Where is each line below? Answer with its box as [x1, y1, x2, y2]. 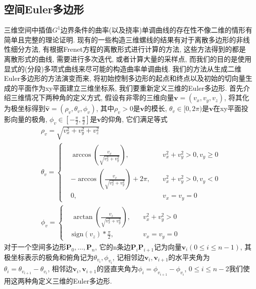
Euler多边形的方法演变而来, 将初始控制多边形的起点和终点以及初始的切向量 [4, 73, 246, 83]
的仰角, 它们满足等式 [101, 114, 168, 124]
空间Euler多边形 [4, 1, 84, 17]
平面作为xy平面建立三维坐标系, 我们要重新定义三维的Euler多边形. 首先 [17, 82, 243, 93]
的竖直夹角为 [96, 263, 138, 274]
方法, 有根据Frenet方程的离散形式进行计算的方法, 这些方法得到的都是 [24, 44, 246, 54]
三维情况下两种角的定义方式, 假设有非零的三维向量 [10, 92, 174, 103]
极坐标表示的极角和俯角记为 [4, 252, 94, 262]
